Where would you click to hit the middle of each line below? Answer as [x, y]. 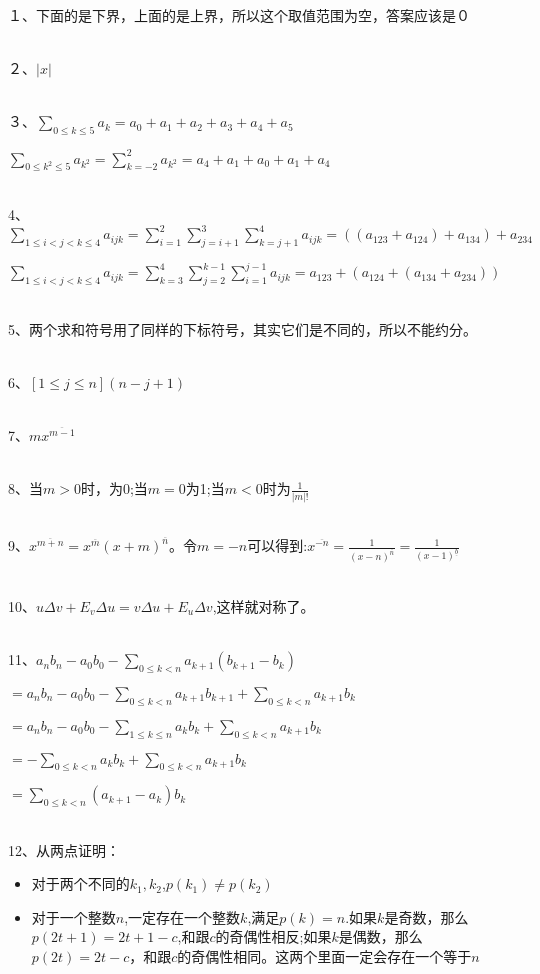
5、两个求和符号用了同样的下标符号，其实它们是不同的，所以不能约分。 [242, 328]
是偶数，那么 [380, 936]
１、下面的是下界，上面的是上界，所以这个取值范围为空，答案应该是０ [239, 15]
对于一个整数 [73, 916]
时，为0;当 [114, 488]
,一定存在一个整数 [182, 916]
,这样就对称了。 [263, 605]
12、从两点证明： [64, 849]
